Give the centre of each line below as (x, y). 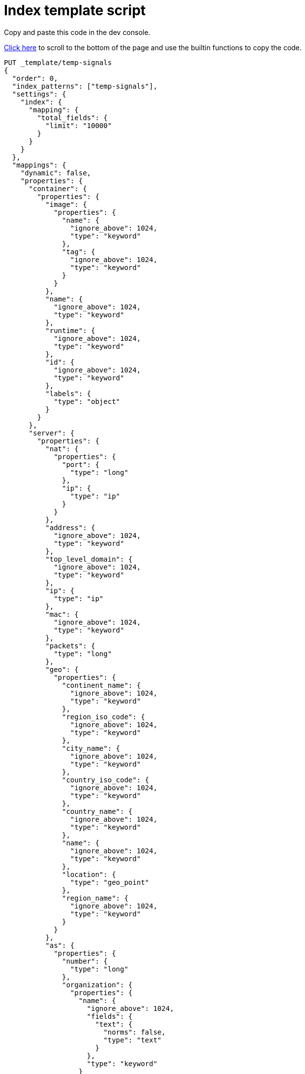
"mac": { (62, 614)
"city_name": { (91, 748)
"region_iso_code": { (104, 717)
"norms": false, (135, 1032)
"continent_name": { (102, 685)
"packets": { (70, 646)
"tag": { (79, 252)
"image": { (66, 204)
